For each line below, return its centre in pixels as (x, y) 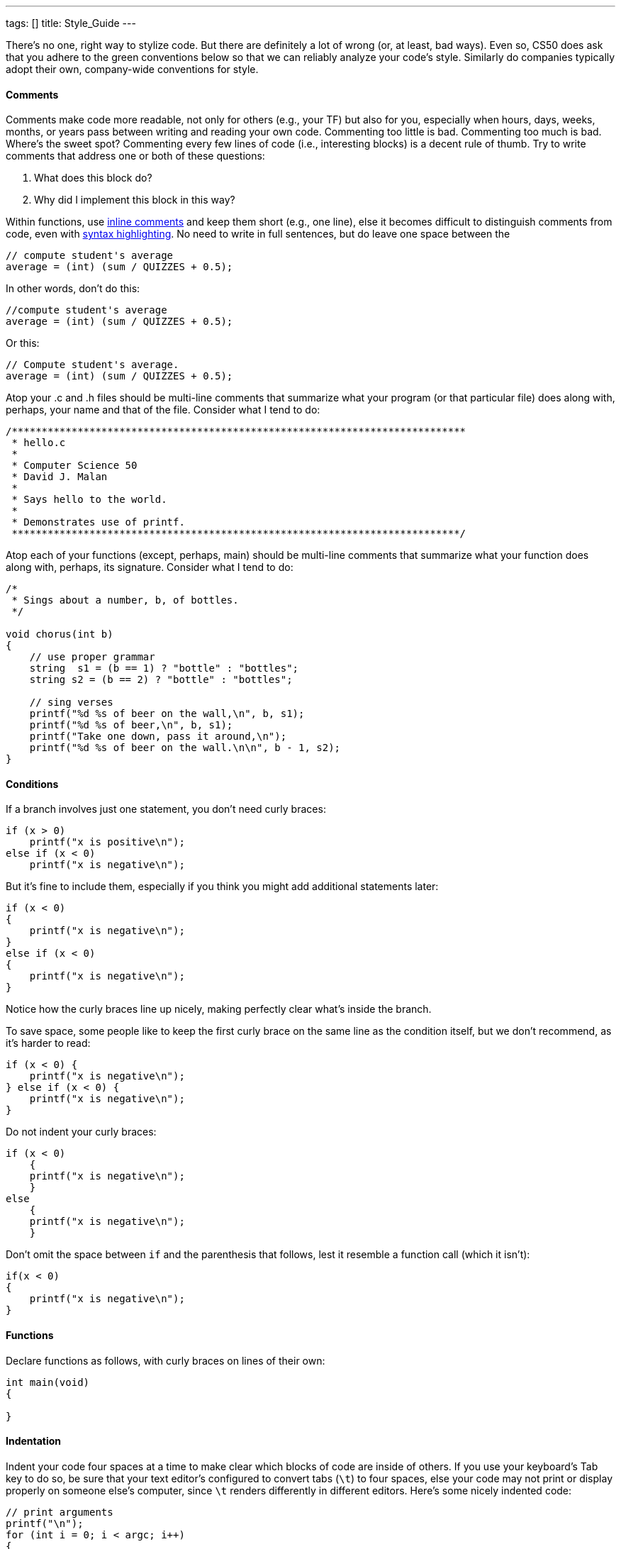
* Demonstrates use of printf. (98, 522)
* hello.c (39, 443)
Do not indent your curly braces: (81, 1132)
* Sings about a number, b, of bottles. (125, 600)
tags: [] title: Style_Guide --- (71, 23)
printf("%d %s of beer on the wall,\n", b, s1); (167, 714)
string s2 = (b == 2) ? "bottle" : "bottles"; (161, 680)
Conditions (32, 784)
